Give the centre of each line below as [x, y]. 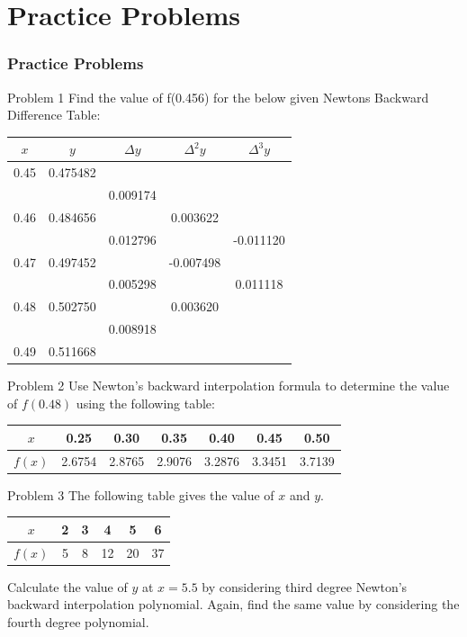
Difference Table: [54, 115]
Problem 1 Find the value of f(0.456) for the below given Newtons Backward [218, 97]
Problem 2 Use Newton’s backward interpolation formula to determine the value [229, 385]
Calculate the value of [67, 586]
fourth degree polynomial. [78, 621]
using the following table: [145, 403]
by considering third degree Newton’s [305, 586]
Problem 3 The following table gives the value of [141, 494]
